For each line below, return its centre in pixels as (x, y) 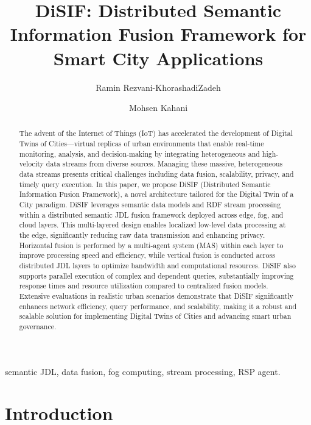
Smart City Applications (158, 58)
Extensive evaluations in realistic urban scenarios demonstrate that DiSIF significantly (156, 295)
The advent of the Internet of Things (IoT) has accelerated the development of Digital (156, 133)
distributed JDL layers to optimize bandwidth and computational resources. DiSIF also (157, 266)
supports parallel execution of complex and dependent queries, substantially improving (156, 275)
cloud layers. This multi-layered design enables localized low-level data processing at (152, 225)
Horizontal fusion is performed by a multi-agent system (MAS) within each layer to (151, 245)
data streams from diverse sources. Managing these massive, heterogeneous (164, 164)
